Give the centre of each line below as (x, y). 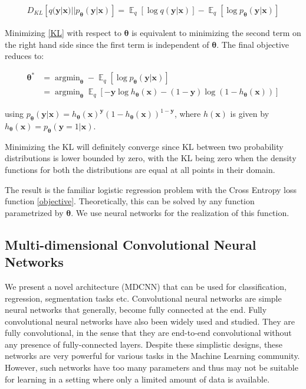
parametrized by (34, 212)
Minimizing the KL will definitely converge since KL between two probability (144, 146)
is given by (250, 114)
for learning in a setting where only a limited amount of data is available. (137, 379)
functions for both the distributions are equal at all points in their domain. (140, 169)
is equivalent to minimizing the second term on (216, 33)
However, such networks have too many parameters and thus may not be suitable (152, 367)
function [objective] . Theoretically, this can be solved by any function (130, 201)
